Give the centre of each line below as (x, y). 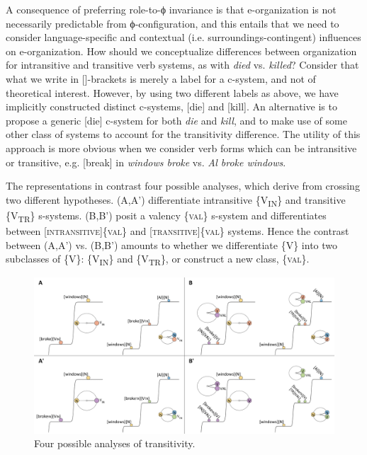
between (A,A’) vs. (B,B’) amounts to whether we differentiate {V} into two (172, 244)
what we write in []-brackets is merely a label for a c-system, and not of (161, 78)
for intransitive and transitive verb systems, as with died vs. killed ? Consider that (182, 65)
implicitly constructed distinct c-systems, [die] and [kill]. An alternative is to (171, 106)
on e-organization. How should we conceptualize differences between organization (181, 51)
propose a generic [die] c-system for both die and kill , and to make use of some (176, 120)
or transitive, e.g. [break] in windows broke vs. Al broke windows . (146, 162)
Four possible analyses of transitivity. (115, 443)
